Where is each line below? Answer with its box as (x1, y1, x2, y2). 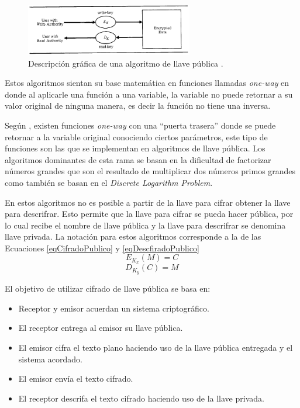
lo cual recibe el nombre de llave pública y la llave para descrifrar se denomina (5, 219, 286, 231)
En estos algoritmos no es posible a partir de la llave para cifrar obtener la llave (5, 196, 291, 208)
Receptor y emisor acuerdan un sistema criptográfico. (18, 302, 209, 314)
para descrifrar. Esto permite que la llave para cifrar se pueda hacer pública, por (5, 208, 294, 220)
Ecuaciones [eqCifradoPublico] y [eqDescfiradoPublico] (5, 241, 199, 254)
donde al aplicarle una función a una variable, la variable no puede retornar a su (5, 88, 293, 100)
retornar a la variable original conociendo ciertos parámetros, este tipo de (5, 130, 268, 143)
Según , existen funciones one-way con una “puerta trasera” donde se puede (5, 119, 276, 131)
